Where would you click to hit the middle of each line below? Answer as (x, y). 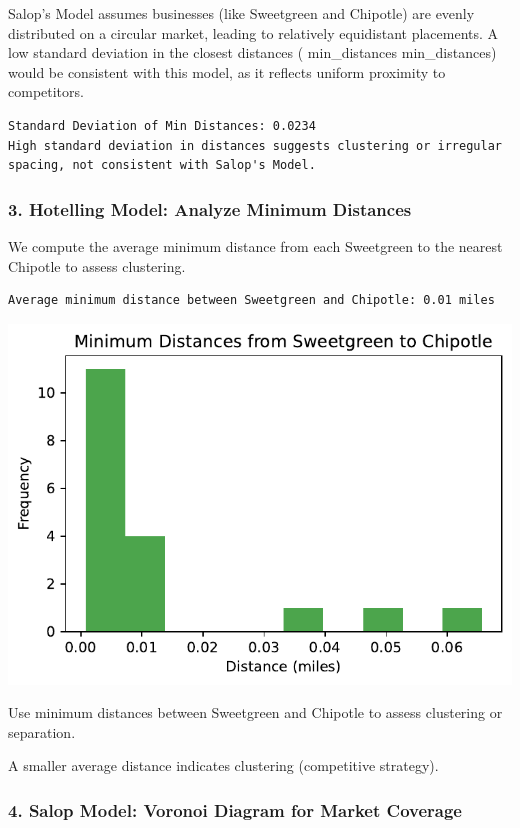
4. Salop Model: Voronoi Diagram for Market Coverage (235, 809)
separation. (42, 731)
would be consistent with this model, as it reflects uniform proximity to (227, 71)
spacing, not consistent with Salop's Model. (162, 165)
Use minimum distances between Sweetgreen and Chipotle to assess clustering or (255, 712)
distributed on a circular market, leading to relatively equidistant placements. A (253, 32)
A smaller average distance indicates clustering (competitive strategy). (223, 765)
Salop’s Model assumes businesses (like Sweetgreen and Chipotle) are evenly (241, 13)
